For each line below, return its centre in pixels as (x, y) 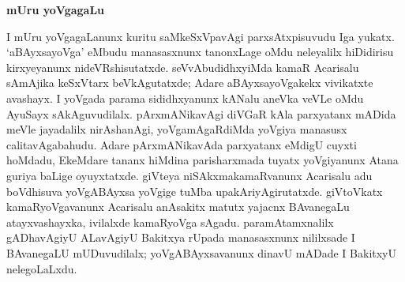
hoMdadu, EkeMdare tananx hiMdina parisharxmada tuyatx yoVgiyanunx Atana (202, 160)
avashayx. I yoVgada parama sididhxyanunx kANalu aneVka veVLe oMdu (185, 98)
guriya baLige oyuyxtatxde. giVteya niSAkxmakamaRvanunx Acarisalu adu (189, 175)
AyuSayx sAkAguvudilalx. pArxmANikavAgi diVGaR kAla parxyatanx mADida (201, 113)
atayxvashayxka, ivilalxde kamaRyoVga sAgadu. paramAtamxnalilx (170, 222)
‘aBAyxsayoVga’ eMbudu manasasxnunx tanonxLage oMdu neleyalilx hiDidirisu (200, 52)
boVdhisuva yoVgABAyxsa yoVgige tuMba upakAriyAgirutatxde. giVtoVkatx (195, 191)
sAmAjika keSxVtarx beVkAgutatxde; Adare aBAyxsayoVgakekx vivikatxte (190, 83)
